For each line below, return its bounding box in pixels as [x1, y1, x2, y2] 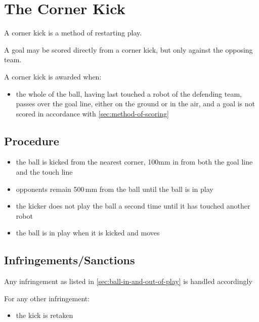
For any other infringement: [4, 293, 90, 303]
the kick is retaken [16, 310, 73, 320]
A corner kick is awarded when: [4, 71, 102, 82]
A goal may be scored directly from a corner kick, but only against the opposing [4, 44, 253, 55]
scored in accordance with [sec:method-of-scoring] [16, 108, 169, 118]
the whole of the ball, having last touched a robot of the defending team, [16, 88, 242, 99]
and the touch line [16, 167, 73, 177]
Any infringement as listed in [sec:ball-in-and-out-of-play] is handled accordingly [4, 276, 252, 287]
